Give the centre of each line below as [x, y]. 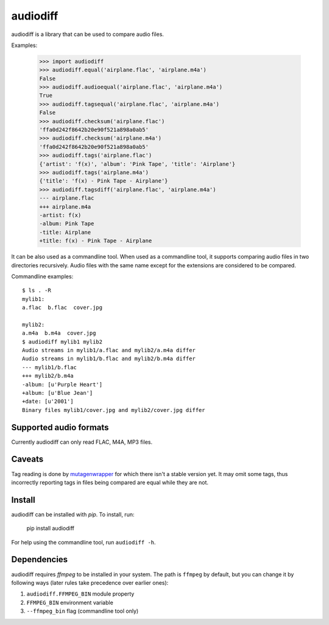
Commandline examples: [42, 276]
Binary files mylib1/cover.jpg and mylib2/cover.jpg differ [114, 410]
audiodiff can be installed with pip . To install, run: [73, 514]
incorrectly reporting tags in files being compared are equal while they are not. [110, 482]
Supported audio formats [60, 427]
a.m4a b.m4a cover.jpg [59, 333]
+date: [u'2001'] [48, 402]
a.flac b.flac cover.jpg [62, 308]
